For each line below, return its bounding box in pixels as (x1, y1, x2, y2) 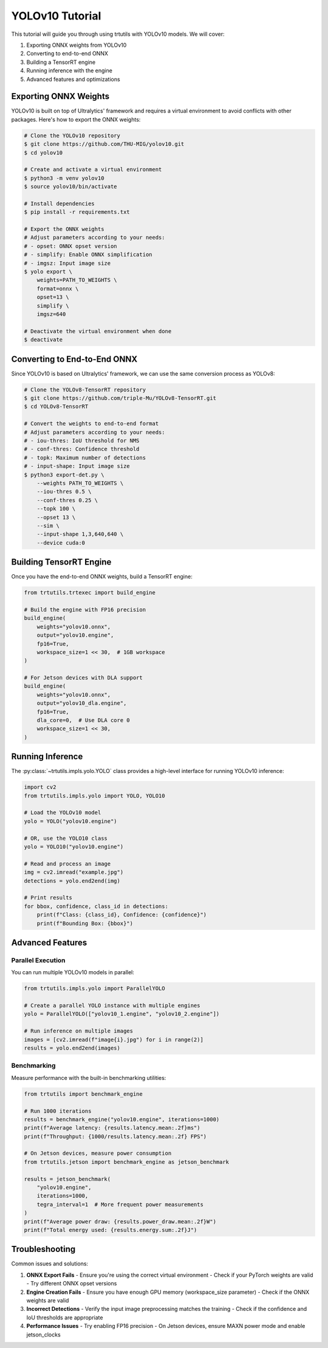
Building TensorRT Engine (11, 557, 112, 568)
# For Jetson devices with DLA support (24, 675, 143, 681)
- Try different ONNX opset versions (26, 1280, 117, 1287)
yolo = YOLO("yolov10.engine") (24, 817, 118, 825)
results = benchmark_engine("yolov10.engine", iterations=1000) (24, 1116, 220, 1123)
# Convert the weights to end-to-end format (24, 420, 159, 427)
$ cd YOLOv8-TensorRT (24, 403, 89, 410)
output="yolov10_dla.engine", (36, 700, 127, 707)
